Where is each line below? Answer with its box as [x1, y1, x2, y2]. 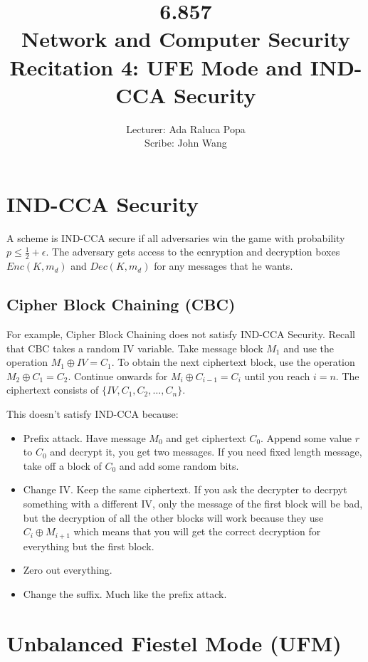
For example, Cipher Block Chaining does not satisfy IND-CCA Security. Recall [6, 327, 355, 342]
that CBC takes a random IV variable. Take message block [6, 340, 263, 355]
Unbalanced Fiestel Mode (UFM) [6, 628, 342, 657]
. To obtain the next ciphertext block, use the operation [111, 354, 355, 369]
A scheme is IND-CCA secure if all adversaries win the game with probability [6, 230, 345, 245]
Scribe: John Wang [144, 135, 227, 150]
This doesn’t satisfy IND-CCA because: [6, 406, 179, 421]
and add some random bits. [119, 458, 239, 473]
